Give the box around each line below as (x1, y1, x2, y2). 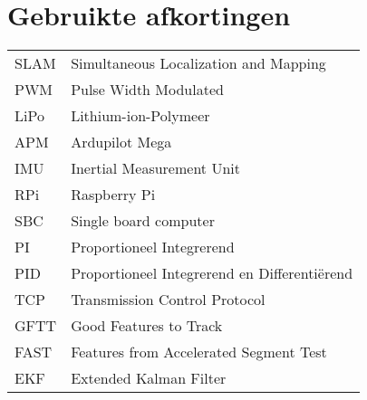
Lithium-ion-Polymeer (71, 105, 210, 127)
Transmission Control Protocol (71, 289, 266, 310)
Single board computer (71, 210, 215, 232)
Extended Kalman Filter (71, 367, 227, 389)
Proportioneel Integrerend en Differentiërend (71, 262, 353, 284)
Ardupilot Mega (71, 131, 172, 153)
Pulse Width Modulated (71, 79, 224, 100)
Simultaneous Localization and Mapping (71, 52, 326, 74)
